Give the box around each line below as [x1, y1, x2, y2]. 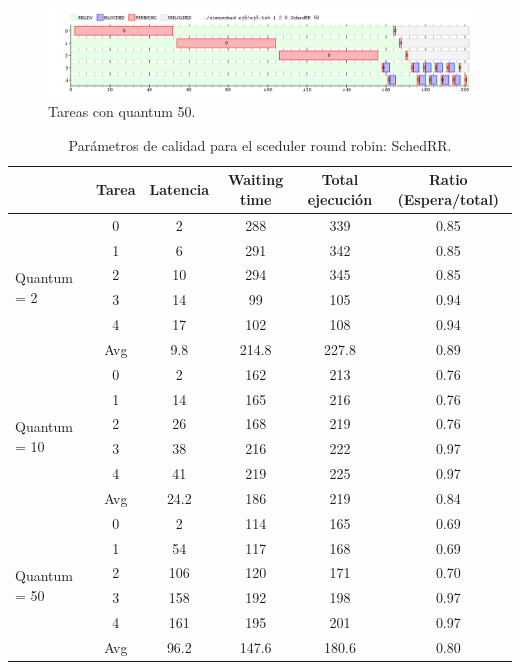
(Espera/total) [397, 188, 500, 209]
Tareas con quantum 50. [48, 101, 196, 122]
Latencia [149, 179, 210, 200]
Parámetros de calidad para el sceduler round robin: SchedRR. [68, 134, 452, 155]
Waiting [227, 169, 284, 190]
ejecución [307, 188, 373, 209]
